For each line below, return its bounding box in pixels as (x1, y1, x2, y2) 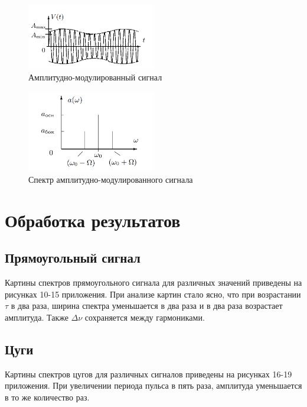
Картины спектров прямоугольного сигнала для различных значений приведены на (5, 276, 302, 288)
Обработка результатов (5, 208, 181, 232)
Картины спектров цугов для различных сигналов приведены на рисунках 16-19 (5, 367, 292, 380)
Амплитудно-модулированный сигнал (28, 71, 162, 83)
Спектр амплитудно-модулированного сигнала (28, 173, 193, 185)
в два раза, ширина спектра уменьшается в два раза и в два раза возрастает (11, 299, 283, 312)
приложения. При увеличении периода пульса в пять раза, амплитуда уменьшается (5, 379, 302, 392)
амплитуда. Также (5, 311, 68, 323)
